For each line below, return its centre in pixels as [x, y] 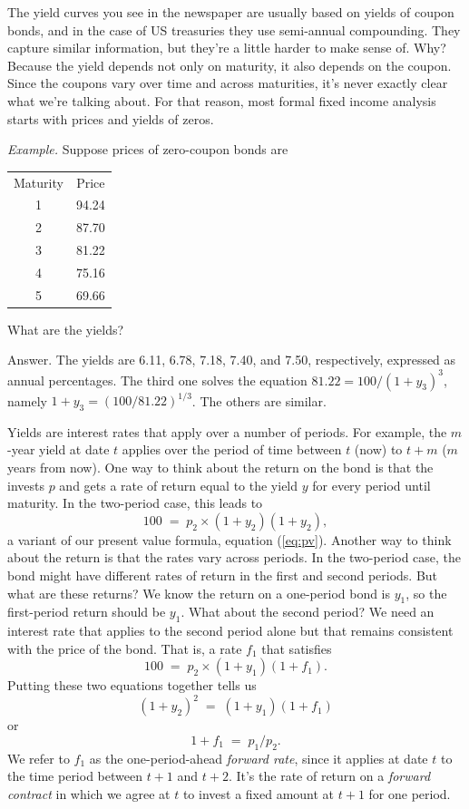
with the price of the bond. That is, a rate [125, 648]
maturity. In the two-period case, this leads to [135, 503]
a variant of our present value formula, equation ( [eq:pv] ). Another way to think [230, 539]
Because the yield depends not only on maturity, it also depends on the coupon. [230, 65]
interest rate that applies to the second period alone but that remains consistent [230, 631]
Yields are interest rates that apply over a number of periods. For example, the [227, 431]
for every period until [371, 485]
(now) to [378, 449]
